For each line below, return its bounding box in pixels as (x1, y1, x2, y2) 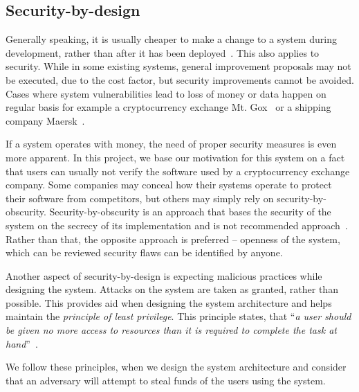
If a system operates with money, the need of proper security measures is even (6, 136, 337, 151)
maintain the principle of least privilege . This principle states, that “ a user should (6, 309, 351, 323)
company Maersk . (6, 113, 85, 127)
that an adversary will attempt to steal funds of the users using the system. (6, 373, 326, 387)
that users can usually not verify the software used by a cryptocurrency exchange (6, 163, 350, 178)
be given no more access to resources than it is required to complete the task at (6, 323, 337, 337)
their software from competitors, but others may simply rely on (6, 190, 274, 205)
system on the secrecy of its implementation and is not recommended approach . (6, 217, 348, 232)
